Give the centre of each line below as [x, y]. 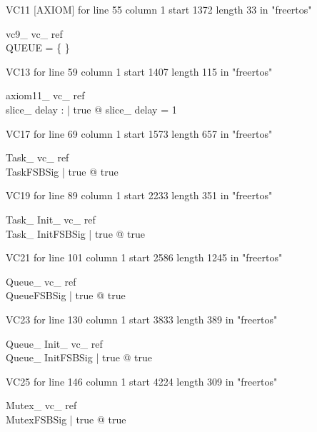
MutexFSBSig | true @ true [66, 419]
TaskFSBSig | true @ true [62, 171]
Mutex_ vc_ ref [41, 405]
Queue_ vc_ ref [41, 281]
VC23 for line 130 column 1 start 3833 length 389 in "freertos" [142, 319]
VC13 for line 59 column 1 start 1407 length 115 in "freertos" [139, 71]
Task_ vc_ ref [37, 157]
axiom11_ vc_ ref [45, 95]
